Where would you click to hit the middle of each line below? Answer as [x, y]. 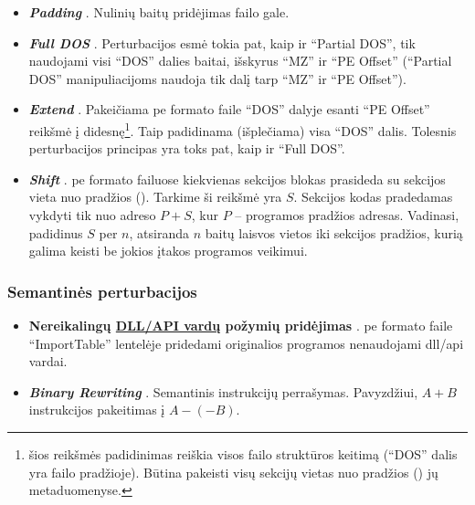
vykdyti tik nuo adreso [92, 215]
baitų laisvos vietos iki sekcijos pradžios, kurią [334, 232]
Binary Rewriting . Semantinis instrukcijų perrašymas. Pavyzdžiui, [223, 391]
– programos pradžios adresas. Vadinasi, [347, 215]
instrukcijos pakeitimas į [97, 410]
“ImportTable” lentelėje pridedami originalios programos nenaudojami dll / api [246, 343]
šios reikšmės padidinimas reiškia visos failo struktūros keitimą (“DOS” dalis [243, 453]
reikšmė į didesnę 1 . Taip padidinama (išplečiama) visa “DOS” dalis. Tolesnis [243, 129]
